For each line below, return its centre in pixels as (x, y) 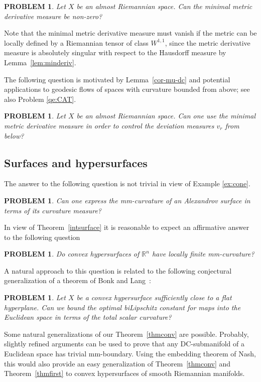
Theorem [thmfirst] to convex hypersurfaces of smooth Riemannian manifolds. (124, 373)
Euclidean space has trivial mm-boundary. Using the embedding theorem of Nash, (130, 354)
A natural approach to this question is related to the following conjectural (118, 270)
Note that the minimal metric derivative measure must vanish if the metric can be (130, 33)
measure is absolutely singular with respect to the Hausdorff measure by (115, 52)
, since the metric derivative (208, 42)
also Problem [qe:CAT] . (40, 99)
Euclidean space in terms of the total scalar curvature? (88, 317)
